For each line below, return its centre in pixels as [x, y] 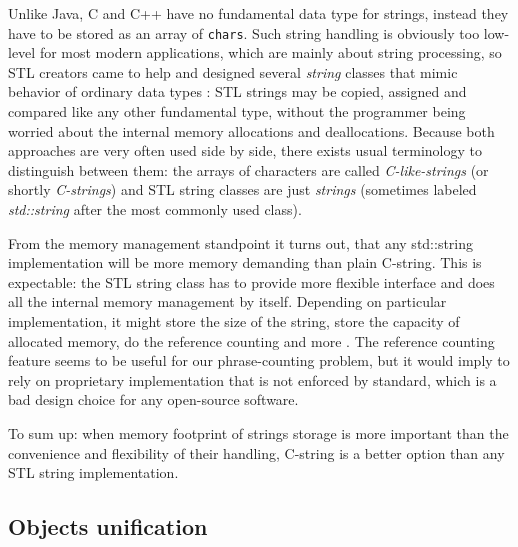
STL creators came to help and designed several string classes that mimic [233, 71]
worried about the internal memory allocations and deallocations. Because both [251, 130]
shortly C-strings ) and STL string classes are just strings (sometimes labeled [242, 189]
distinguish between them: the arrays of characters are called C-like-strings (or [248, 169]
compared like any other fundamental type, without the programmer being [237, 111]
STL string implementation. [93, 472]
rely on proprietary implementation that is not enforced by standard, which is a [252, 379]
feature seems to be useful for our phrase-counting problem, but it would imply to [259, 360]
